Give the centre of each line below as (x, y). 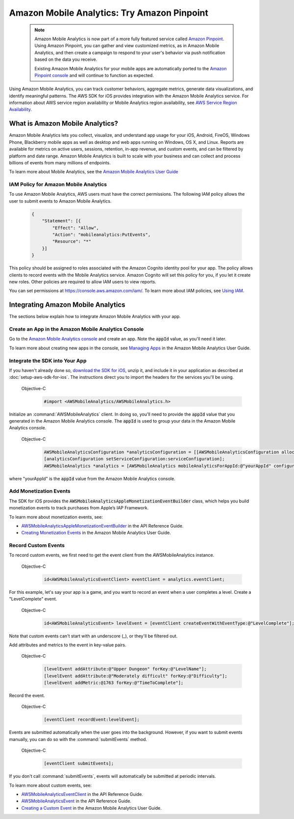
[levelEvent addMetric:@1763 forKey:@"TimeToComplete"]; (114, 683)
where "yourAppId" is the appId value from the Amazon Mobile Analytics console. (92, 478)
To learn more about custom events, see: (50, 785)
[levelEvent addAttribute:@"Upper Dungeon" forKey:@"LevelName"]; (125, 669)
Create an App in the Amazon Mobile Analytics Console (76, 329)
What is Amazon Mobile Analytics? (64, 123)
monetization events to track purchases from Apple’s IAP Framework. (79, 508)
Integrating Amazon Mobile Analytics (67, 305)
